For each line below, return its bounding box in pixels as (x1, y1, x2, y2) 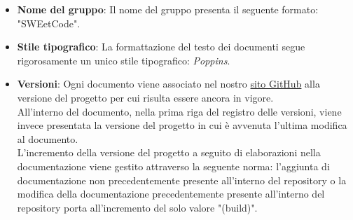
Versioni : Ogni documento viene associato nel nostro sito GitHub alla (17, 76, 320, 91)
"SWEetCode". (17, 15, 81, 30)
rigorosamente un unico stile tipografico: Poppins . (17, 53, 230, 67)
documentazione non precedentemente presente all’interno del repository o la (17, 172, 347, 187)
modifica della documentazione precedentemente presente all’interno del (17, 186, 325, 201)
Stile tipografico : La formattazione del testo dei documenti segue (17, 39, 305, 54)
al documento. (17, 131, 78, 146)
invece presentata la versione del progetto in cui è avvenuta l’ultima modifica (17, 118, 347, 132)
